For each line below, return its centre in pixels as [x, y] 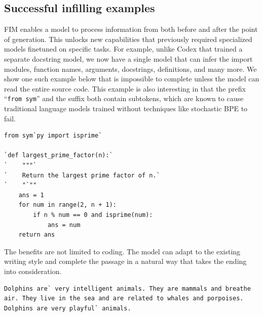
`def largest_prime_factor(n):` [59, 155]
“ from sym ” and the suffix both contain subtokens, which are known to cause [124, 98]
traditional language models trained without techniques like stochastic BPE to [126, 108]
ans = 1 [31, 195]
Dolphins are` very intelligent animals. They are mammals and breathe [127, 288]
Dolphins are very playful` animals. [68, 308]
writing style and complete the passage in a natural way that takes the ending [125, 261]
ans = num [64, 225]
